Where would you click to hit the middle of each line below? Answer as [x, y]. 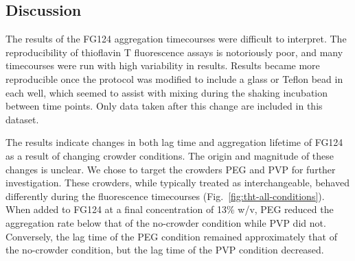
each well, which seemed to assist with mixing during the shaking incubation [167, 92]
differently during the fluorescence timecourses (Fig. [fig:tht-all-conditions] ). [165, 196]
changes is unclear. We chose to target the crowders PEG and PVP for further [171, 169]
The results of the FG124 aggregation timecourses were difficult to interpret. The [176, 39]
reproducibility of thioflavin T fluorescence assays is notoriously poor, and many [174, 52]
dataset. [22, 119]
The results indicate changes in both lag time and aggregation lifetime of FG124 [174, 142]
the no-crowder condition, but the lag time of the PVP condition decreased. [165, 250]
